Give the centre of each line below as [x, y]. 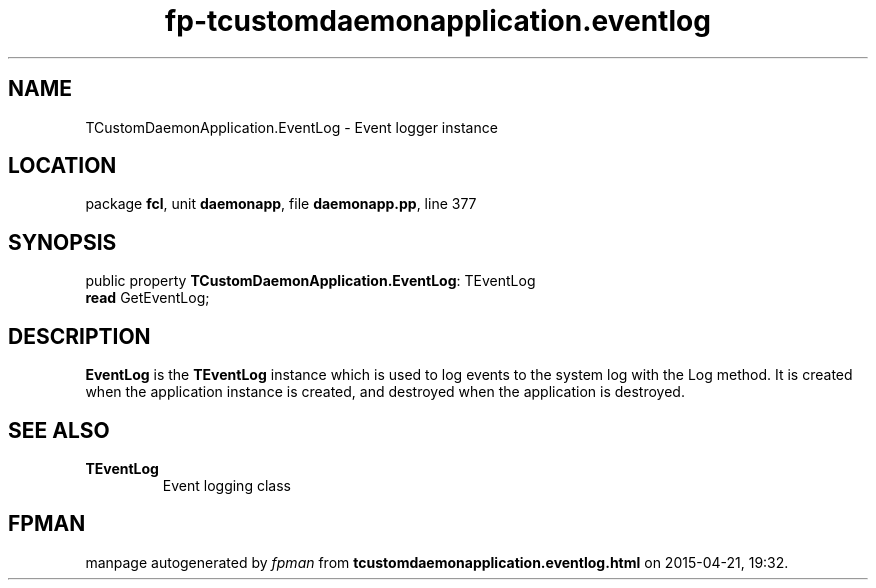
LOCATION [62, 166]
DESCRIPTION [79, 336]
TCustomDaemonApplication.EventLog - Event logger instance [291, 127]
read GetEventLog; [147, 298]
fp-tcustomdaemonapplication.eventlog [438, 21]
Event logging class [226, 485]
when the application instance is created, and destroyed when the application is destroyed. [385, 392]
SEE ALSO [59, 430]
